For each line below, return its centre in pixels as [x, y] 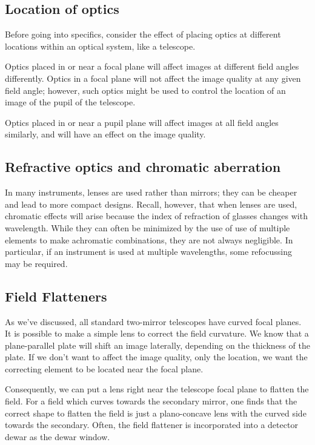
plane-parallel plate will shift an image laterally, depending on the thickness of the [157, 345]
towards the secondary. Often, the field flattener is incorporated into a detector [151, 425]
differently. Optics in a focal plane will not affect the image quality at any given [153, 78]
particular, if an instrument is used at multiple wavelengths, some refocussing [148, 252]
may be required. [36, 263]
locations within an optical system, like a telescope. [100, 46]
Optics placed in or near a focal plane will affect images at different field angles [152, 66]
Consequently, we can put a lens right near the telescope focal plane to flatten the [157, 389]
